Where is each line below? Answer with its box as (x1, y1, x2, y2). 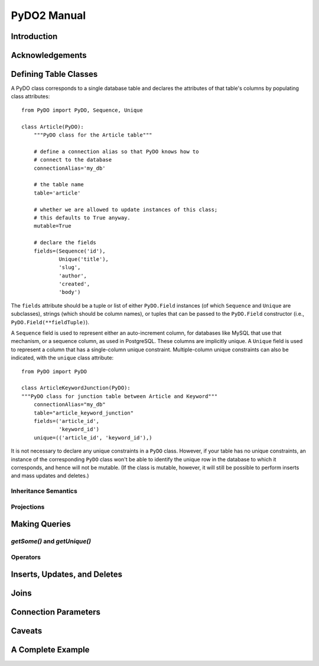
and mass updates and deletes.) (11, 472, 89, 479)
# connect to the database (33, 157, 112, 163)
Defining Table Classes (11, 69, 98, 79)
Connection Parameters (11, 607, 100, 617)
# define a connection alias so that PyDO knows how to (33, 148, 199, 155)
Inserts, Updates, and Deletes (11, 570, 123, 580)
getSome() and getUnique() (11, 537, 92, 545)
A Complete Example (11, 645, 90, 655)
